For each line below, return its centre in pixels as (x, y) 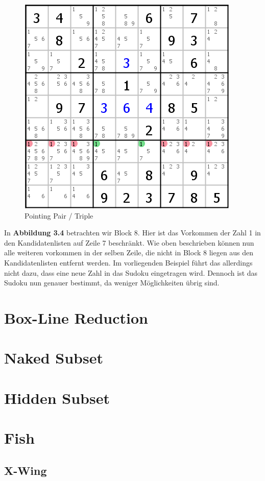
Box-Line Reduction (76, 317)
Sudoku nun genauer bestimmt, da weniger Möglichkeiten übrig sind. (112, 283)
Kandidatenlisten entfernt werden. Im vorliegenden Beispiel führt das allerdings (128, 262)
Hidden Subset (57, 398)
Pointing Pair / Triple (59, 215)
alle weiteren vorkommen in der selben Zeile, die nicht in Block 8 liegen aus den (129, 252)
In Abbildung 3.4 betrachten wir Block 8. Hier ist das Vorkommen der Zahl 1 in (132, 233)
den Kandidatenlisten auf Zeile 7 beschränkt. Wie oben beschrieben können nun (129, 242)
